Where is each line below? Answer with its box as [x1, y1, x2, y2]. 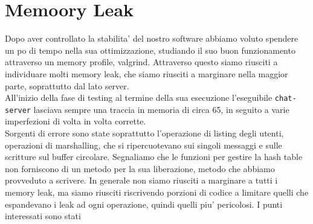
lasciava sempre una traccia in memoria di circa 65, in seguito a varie [33, 103, 289, 115]
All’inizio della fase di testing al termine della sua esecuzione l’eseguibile [5, 91, 273, 104]
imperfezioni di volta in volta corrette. [5, 115, 146, 127]
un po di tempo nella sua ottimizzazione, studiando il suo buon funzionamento [5, 43, 295, 56]
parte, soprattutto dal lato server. [5, 79, 129, 92]
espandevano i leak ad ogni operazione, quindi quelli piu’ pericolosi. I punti [5, 197, 283, 210]
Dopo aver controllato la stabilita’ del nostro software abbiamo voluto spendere [5, 32, 298, 45]
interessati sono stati [5, 210, 81, 222]
